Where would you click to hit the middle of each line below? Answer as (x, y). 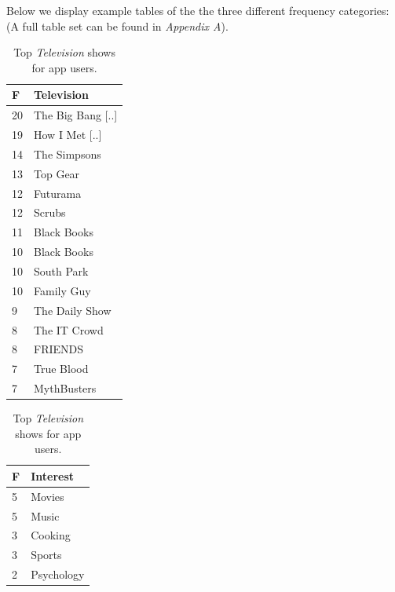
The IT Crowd (69, 329)
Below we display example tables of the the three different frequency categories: (198, 10)
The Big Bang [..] (76, 115)
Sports (46, 555)
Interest (53, 475)
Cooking (51, 535)
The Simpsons (68, 153)
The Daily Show (73, 310)
